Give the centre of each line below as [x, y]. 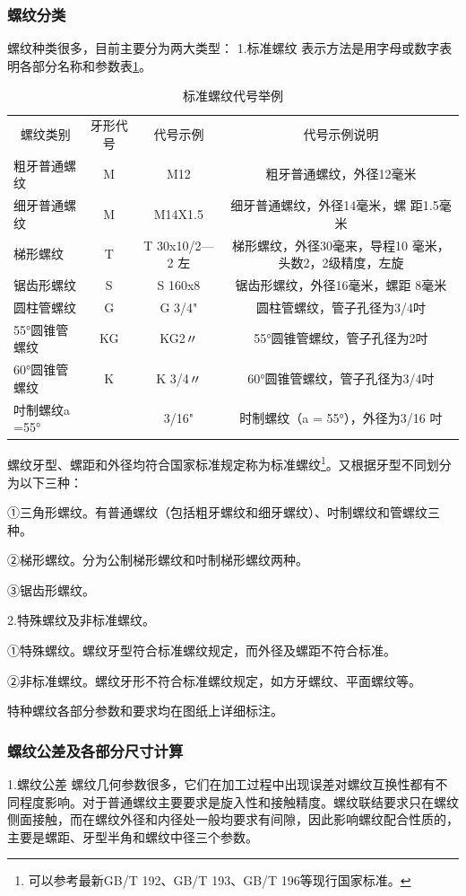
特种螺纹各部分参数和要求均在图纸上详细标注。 [145, 711]
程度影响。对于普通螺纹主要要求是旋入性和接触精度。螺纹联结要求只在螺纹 [239, 801]
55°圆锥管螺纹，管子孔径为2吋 [341, 338]
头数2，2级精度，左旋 [341, 263]
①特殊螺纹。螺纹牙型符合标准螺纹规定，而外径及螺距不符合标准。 [202, 650]
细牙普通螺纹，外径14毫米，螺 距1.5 [335, 205]
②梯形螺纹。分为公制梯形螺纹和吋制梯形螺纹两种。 [158, 560]
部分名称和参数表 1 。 [91, 65]
